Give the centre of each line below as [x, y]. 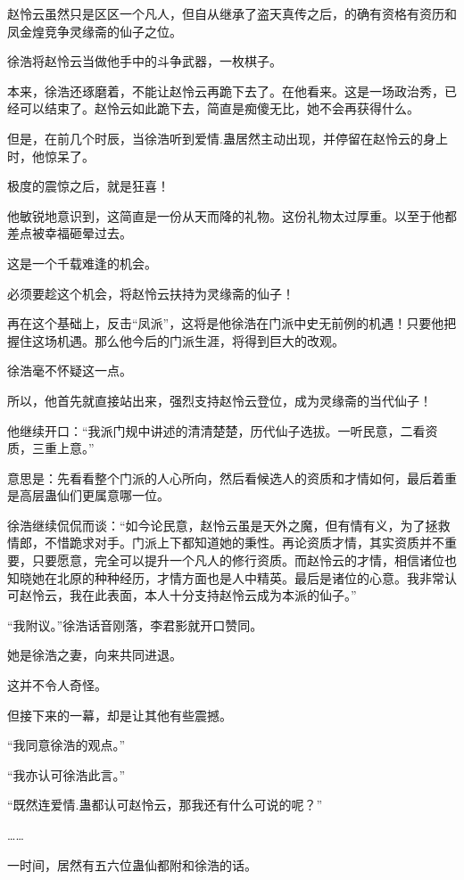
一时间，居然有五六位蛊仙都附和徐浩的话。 [132, 864]
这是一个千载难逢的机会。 [82, 263]
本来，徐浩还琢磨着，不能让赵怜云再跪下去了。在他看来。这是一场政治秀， [226, 90]
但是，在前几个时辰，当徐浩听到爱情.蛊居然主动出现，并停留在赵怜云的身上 [228, 138]
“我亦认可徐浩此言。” [66, 774]
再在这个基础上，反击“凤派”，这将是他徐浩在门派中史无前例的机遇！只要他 [226, 323]
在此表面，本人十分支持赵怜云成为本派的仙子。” [219, 595]
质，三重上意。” [51, 448]
